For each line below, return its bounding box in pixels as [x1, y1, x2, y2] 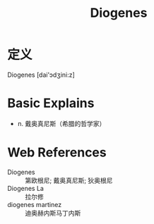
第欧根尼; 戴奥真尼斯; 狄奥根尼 [25, 176, 113, 185]
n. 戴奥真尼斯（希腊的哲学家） [17, 119, 106, 127]
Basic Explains [7, 95, 95, 111]
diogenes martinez [7, 200, 62, 209]
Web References [7, 144, 107, 161]
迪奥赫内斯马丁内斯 [25, 209, 81, 217]
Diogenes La [7, 184, 45, 192]
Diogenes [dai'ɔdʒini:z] [7, 70, 76, 79]
